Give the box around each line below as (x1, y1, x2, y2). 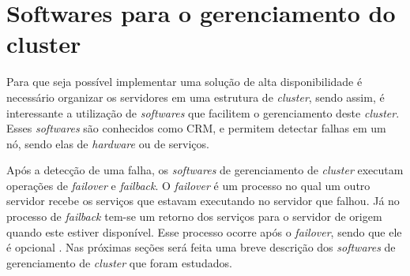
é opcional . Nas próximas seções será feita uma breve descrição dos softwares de (6, 239, 396, 255)
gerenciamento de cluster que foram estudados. (6, 254, 232, 270)
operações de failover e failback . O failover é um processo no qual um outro (6, 177, 371, 193)
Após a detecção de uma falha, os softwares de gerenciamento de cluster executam (6, 162, 404, 178)
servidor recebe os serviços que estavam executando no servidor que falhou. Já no (6, 192, 400, 209)
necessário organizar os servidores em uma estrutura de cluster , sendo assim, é (6, 88, 385, 105)
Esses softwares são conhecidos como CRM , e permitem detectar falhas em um (6, 120, 386, 136)
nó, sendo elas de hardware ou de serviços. (6, 135, 209, 151)
